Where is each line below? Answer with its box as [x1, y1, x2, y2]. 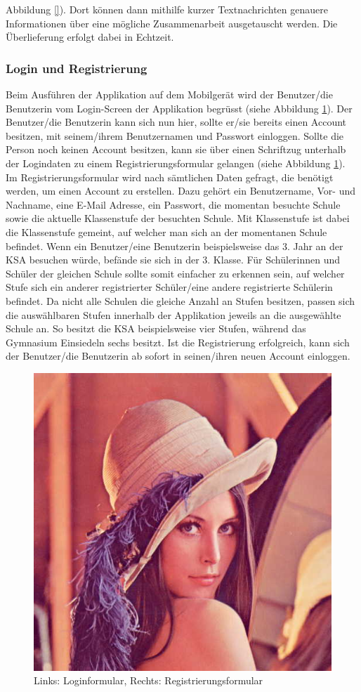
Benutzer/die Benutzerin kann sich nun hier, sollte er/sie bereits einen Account [6, 115, 347, 129]
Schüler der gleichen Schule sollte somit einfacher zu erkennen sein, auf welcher [6, 266, 345, 280]
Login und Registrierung [6, 59, 147, 77]
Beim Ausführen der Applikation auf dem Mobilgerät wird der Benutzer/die [6, 87, 333, 101]
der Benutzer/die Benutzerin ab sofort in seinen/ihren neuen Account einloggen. [6, 348, 350, 363]
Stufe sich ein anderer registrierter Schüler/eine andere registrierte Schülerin [6, 280, 333, 294]
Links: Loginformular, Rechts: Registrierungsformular [34, 673, 263, 688]
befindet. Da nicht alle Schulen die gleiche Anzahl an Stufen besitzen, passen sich [6, 293, 355, 308]
